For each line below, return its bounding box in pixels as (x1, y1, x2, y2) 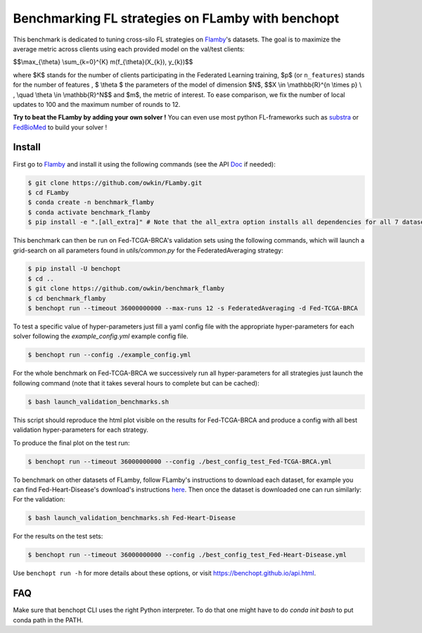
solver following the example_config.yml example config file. (13, 332, 189, 340)
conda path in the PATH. (13, 615, 84, 624)
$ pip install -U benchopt (27, 264, 121, 273)
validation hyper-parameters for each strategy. (13, 426, 148, 434)
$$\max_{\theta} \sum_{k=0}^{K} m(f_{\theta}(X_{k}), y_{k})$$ (13, 58, 193, 66)
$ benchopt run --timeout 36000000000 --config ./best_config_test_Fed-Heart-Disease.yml (27, 551, 347, 559)
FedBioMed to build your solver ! (13, 123, 108, 132)
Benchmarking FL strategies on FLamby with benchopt (13, 11, 340, 26)
